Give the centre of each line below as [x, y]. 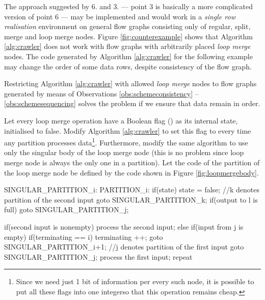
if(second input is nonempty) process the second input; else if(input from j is [124, 226]
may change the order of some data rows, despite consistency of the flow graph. [128, 66]
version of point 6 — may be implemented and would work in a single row [120, 16]
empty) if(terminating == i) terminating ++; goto [84, 236]
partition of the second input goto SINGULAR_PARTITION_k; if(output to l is [131, 199]
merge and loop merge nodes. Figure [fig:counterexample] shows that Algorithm [128, 36]
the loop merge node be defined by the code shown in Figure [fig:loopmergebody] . [131, 172]
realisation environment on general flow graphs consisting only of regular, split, [127, 26]
